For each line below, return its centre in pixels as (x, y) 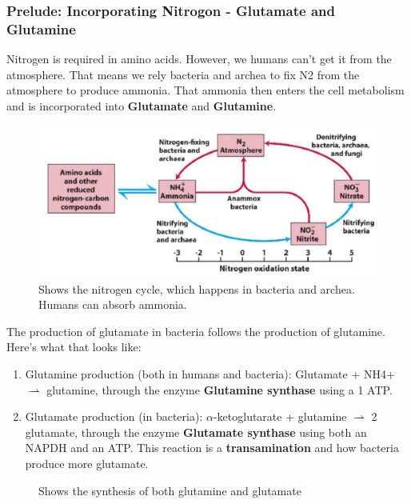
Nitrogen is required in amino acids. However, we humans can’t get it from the (199, 59)
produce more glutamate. (87, 463)
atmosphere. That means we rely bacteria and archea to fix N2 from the (183, 74)
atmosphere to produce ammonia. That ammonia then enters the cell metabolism (205, 90)
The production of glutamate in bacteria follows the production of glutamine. (196, 331)
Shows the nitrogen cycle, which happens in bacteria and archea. (197, 288)
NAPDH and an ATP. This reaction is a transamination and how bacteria (212, 448)
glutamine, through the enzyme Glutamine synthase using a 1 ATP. (219, 389)
